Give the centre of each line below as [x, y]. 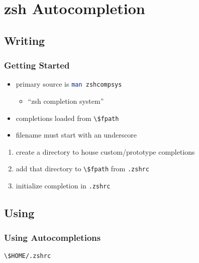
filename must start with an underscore [76, 135]
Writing [25, 40]
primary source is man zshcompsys [69, 84]
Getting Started [37, 65]
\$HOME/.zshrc [28, 256]
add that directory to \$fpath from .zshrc [82, 169]
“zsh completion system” [66, 101]
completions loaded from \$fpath [67, 118]
